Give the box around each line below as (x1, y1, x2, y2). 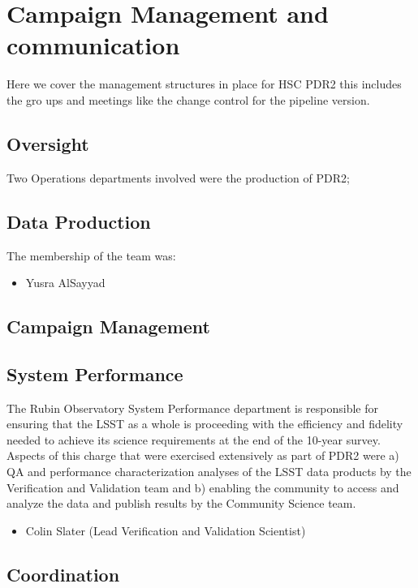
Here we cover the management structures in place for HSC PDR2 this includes (6, 75, 402, 92)
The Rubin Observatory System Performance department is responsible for (6, 399, 378, 416)
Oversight (6, 131, 89, 156)
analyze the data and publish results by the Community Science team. (6, 495, 356, 512)
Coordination (6, 561, 120, 586)
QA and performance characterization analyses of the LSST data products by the (6, 463, 412, 480)
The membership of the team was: (6, 247, 176, 264)
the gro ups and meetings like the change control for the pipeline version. (6, 91, 370, 108)
